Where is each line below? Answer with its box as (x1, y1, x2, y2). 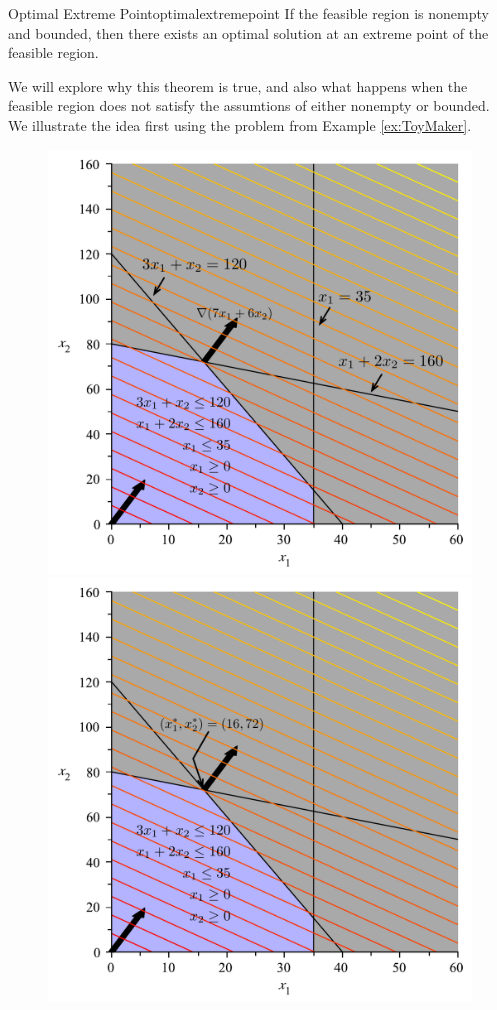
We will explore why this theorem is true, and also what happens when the (8, 75, 468, 96)
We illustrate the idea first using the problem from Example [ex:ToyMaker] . (8, 114, 472, 135)
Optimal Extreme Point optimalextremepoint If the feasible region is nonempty (8, 3, 489, 23)
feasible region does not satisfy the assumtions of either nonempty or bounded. (8, 95, 490, 116)
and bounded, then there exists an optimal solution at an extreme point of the (8, 22, 489, 43)
